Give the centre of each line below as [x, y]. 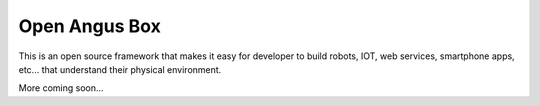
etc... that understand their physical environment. [120, 69]
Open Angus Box [90, 26]
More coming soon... [61, 88]
